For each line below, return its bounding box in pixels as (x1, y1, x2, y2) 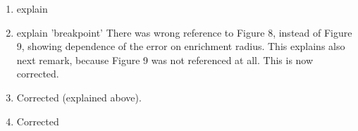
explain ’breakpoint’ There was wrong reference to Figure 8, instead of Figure (16, 25, 352, 39)
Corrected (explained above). (16, 89, 142, 104)
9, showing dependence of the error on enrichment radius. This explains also (16, 39, 345, 54)
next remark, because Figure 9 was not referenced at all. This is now (16, 52, 314, 67)
